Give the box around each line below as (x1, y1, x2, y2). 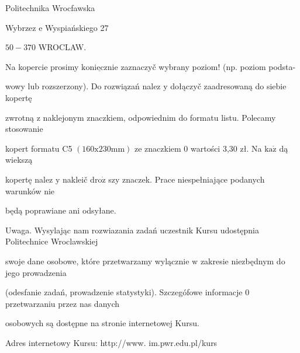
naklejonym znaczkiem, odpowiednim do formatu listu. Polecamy (43, 111, 276, 123)
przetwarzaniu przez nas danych (5, 297, 120, 309)
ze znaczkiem (134, 142, 181, 154)
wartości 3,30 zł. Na (190, 142, 262, 154)
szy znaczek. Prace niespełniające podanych (108, 173, 265, 185)
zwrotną (5, 111, 35, 123)
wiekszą (5, 153, 33, 166)
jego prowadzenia (5, 266, 67, 278)
